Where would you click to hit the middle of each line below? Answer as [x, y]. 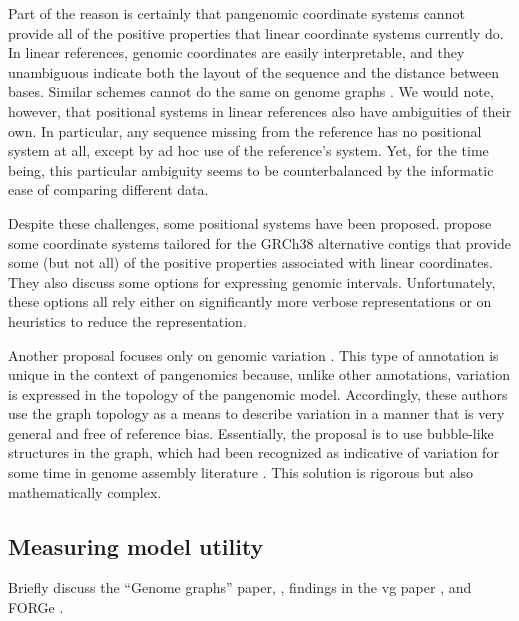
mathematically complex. [85, 491]
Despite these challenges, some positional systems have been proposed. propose [250, 222]
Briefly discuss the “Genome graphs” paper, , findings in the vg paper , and [240, 587]
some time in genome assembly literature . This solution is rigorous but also [241, 472]
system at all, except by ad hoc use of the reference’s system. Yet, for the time [248, 150]
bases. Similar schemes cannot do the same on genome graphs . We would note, [251, 91]
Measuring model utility [136, 545]
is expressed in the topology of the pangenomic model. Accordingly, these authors [258, 393]
